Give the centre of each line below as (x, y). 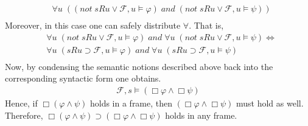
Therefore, (24, 115)
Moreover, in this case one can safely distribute (93, 25)
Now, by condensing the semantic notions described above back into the (139, 66)
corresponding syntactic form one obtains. (83, 78)
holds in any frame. (201, 115)
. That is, (206, 25)
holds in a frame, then (131, 103)
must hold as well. (270, 103)
